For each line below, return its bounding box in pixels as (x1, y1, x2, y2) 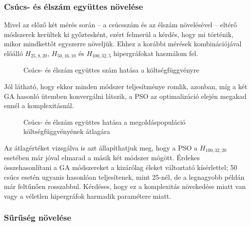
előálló (4, 48, 23, 58)
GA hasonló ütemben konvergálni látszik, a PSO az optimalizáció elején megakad (4, 91, 247, 101)
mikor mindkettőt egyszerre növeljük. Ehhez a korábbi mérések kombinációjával (4, 38, 242, 49)
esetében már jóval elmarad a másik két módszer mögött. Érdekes (4, 152, 200, 163)
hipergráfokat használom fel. (113, 48, 198, 58)
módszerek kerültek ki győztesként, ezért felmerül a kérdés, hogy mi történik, (4, 29, 233, 39)
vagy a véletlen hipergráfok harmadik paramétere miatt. (4, 190, 172, 201)
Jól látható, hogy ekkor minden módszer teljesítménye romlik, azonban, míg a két (4, 81, 248, 92)
